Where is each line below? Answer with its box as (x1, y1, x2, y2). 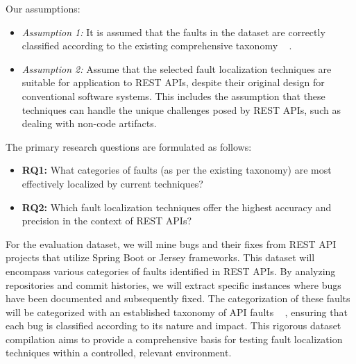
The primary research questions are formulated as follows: (6, 139, 252, 154)
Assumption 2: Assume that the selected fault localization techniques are (22, 61, 332, 76)
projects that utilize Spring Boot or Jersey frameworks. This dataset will (6, 250, 315, 265)
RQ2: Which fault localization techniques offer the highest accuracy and (22, 199, 332, 214)
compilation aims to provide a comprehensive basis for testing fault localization (6, 331, 343, 346)
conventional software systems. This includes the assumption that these (22, 88, 325, 103)
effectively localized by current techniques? (22, 176, 203, 190)
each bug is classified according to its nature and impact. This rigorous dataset (6, 318, 341, 333)
